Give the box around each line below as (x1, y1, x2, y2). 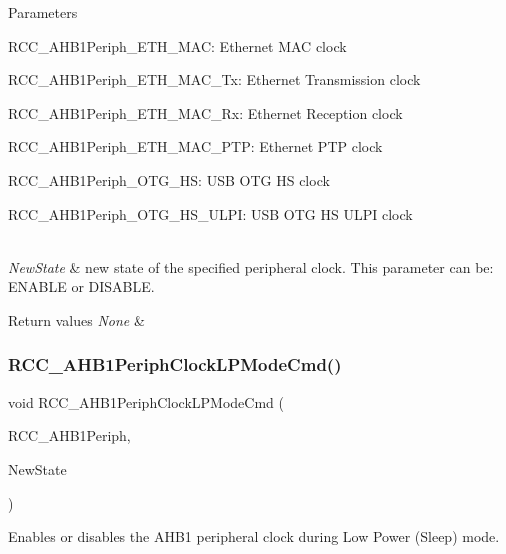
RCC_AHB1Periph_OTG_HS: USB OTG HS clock (8, 169, 330, 190)
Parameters (8, 2, 78, 22)
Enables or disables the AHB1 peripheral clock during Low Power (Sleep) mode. (8, 526, 500, 547)
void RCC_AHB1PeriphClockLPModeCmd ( (8, 391, 284, 412)
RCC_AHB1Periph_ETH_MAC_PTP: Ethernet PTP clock (8, 136, 383, 157)
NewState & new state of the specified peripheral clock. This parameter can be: (8, 256, 494, 277)
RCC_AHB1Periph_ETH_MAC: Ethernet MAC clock (8, 35, 347, 56)
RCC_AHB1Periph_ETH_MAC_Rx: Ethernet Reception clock (8, 102, 403, 123)
